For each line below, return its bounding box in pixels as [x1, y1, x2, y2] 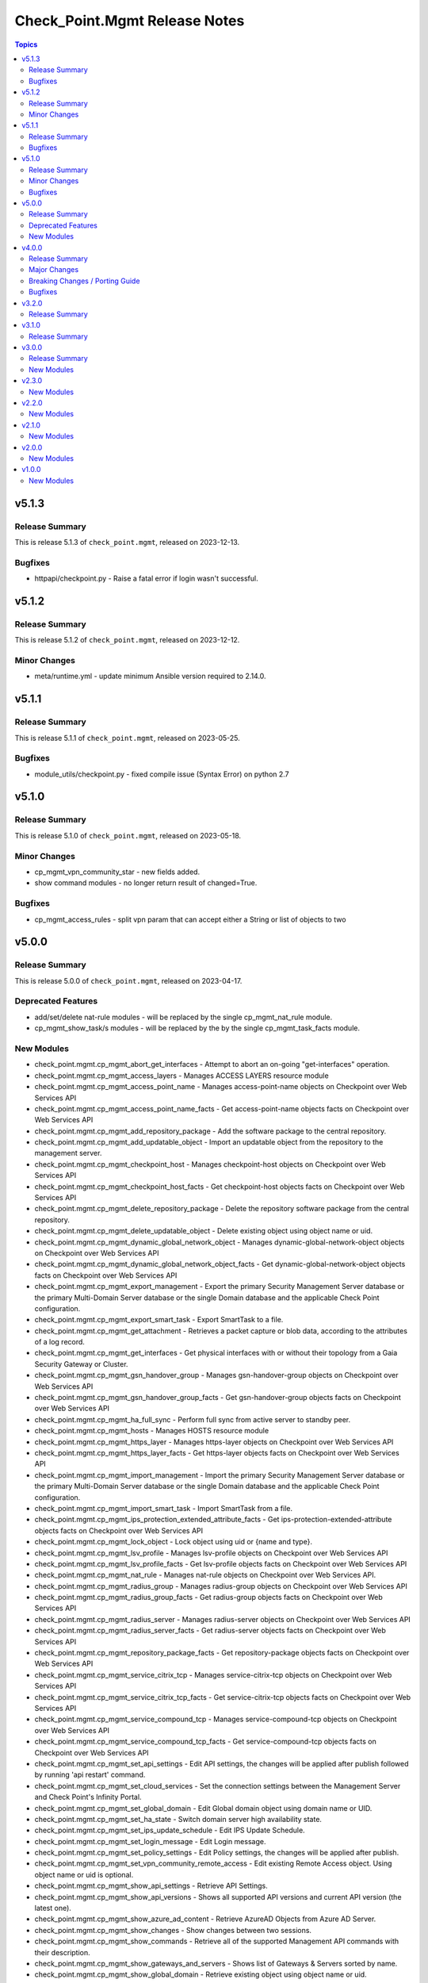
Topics [14, 40, 38, 49]
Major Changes [29, 265, 79, 274]
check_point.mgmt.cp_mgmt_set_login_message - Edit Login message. [34, 1836, 266, 1846]
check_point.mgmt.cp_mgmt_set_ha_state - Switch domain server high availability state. [34, 1814, 323, 1824]
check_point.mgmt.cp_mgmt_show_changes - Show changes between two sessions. [34, 1925, 312, 1935]
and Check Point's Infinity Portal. [34, 1793, 142, 1802]
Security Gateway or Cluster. [34, 1359, 128, 1368]
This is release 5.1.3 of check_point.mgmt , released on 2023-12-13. [14, 537, 240, 547]
